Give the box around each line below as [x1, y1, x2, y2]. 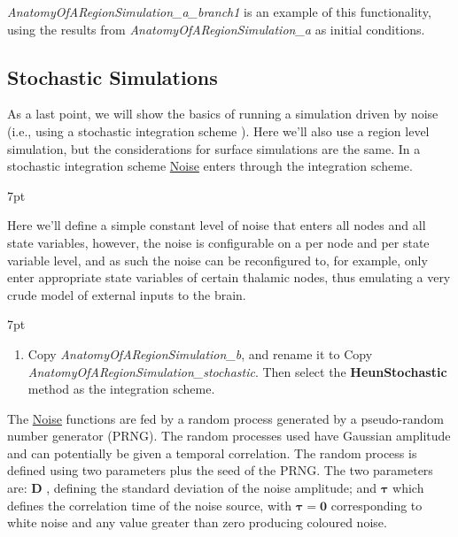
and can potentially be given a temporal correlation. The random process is [7, 443, 417, 462]
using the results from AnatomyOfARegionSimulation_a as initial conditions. [7, 19, 425, 38]
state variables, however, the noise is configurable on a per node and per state [7, 233, 430, 251]
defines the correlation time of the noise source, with [7, 495, 292, 514]
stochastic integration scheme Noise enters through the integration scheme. [7, 157, 413, 175]
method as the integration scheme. [27, 380, 215, 398]
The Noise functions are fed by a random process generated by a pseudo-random [7, 409, 444, 427]
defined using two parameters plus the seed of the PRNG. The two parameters [7, 461, 433, 479]
